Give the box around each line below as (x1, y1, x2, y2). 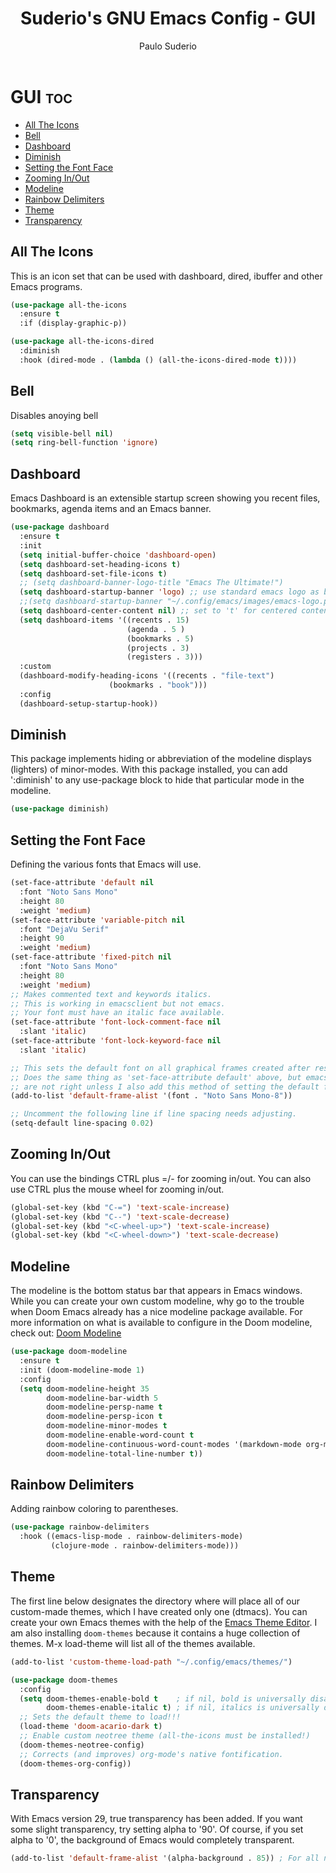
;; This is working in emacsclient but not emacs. (10, 998, 226, 1009)
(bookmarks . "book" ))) (108, 680, 208, 690)
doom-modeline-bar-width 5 (46, 1393, 159, 1403)
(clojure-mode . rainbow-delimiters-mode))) (50, 1541, 240, 1551)
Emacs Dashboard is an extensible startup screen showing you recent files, (10, 492, 321, 504)
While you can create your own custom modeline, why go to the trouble (10, 1295, 305, 1307)
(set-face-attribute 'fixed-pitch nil (10, 952, 172, 962)
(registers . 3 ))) (126, 652, 203, 662)
